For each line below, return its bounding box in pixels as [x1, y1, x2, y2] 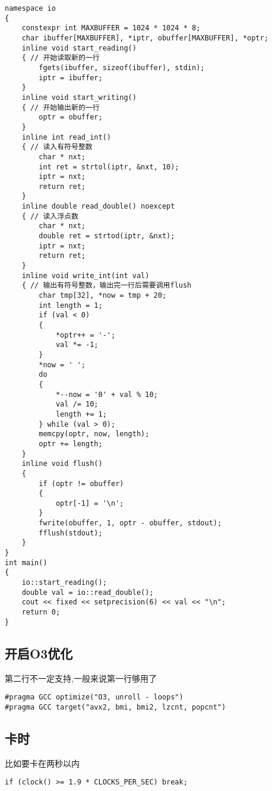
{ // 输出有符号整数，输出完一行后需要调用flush [21, 281, 192, 290]
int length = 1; [39, 301, 103, 310]
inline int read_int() [21, 133, 111, 141]
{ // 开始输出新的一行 [21, 103, 100, 112]
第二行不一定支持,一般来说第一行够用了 [5, 672, 157, 684]
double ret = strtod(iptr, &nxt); [39, 232, 175, 241]
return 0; [21, 608, 61, 617]
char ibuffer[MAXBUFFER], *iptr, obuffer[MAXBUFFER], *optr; [21, 33, 268, 42]
